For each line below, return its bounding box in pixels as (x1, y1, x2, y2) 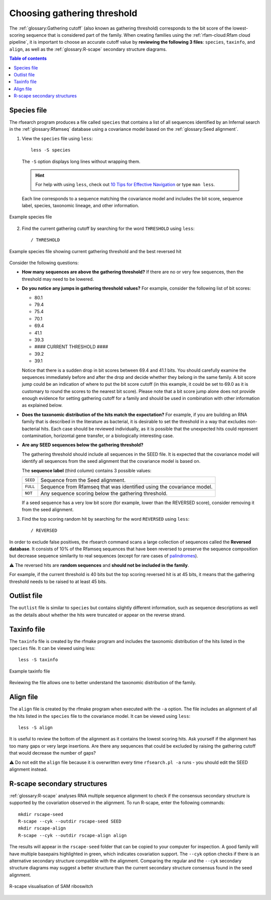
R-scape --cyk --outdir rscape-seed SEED (18, 818, 121, 824)
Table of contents (9, 55, 47, 61)
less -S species (31, 147, 71, 153)
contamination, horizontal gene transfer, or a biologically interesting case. (22, 433, 174, 439)
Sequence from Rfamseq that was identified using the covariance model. (40, 483, 213, 490)
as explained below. (22, 402, 63, 408)
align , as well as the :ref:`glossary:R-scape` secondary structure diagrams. (9, 46, 167, 52)
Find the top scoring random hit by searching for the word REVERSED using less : (22, 516, 190, 522)
